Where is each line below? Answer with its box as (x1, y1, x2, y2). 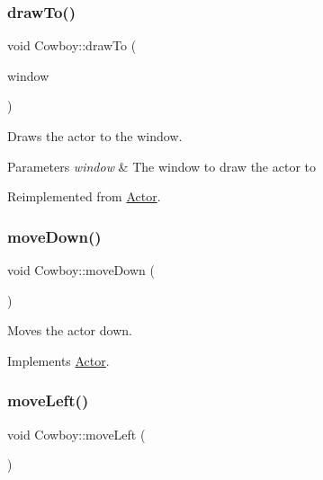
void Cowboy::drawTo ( (7, 36, 137, 55)
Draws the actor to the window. (7, 127, 183, 145)
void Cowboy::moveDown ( (7, 261, 155, 279)
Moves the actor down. (7, 321, 132, 340)
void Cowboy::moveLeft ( (7, 424, 146, 443)
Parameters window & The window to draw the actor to (7, 156, 316, 175)
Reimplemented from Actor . (7, 187, 161, 206)
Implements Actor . (7, 351, 110, 369)
